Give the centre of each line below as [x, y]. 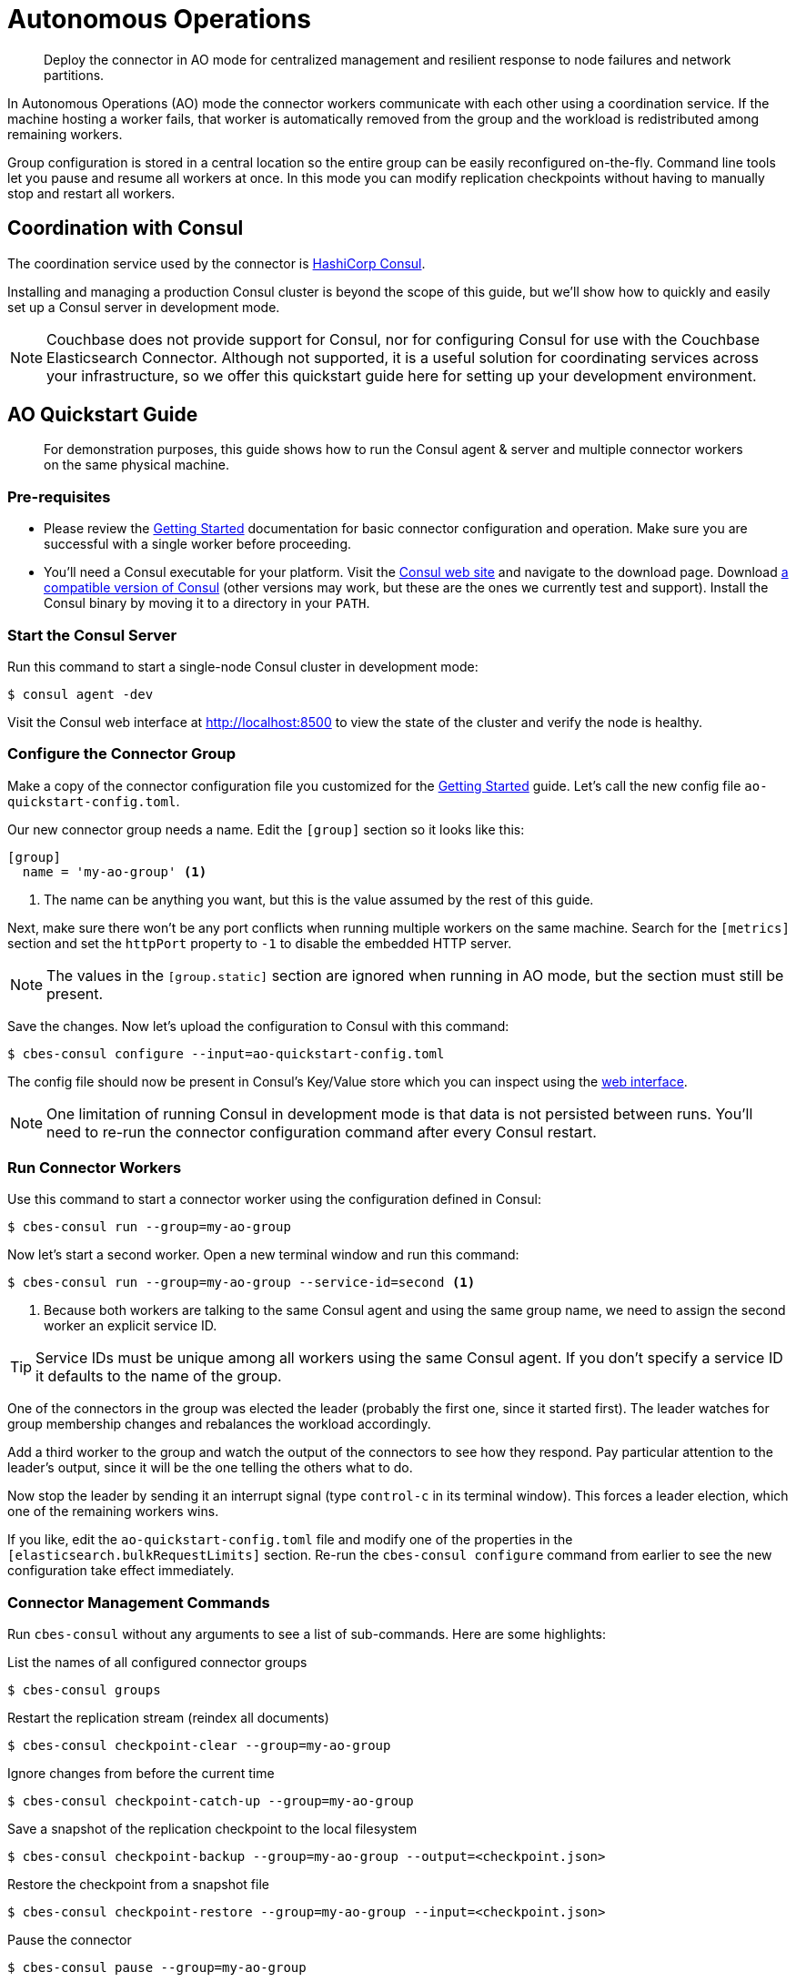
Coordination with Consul [126, 228]
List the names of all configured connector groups [157, 1663]
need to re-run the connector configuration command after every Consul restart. [322, 1132]
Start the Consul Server [92, 635]
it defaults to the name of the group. [159, 1376]
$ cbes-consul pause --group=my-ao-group [157, 1968]
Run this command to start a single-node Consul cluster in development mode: [243, 666]
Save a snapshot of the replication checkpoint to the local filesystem [212, 1829]
